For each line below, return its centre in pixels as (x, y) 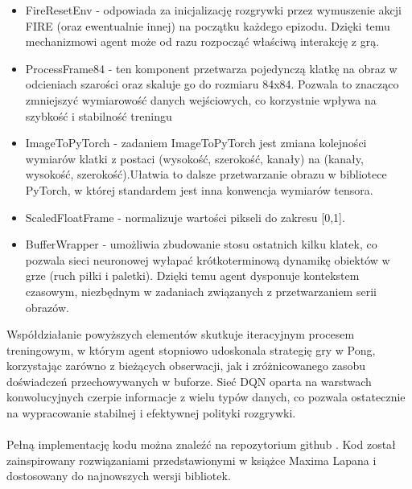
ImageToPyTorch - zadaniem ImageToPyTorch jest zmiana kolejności (196, 143)
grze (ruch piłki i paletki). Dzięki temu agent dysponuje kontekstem (192, 275)
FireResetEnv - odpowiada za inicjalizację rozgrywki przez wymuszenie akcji (213, 10)
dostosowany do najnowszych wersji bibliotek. (119, 476)
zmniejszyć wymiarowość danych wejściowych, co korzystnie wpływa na (201, 99)
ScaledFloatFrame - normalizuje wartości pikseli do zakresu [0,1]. (185, 217)
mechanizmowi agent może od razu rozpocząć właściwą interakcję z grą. (202, 41)
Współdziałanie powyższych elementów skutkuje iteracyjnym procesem (181, 334)
